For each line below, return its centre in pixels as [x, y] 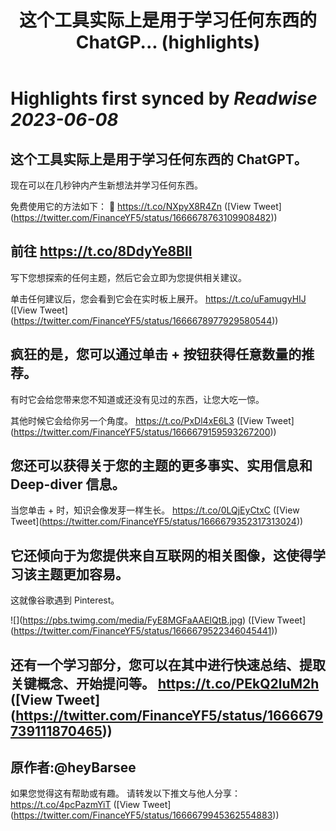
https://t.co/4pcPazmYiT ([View [75, 805]
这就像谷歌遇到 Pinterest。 [65, 600]
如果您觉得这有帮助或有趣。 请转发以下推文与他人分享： [125, 793]
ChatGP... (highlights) [168, 42]
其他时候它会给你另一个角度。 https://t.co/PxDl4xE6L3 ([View [137, 420]
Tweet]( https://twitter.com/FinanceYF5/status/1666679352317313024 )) [157, 522]
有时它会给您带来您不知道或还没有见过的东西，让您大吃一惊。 [137, 399]
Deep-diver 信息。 [68, 484]
